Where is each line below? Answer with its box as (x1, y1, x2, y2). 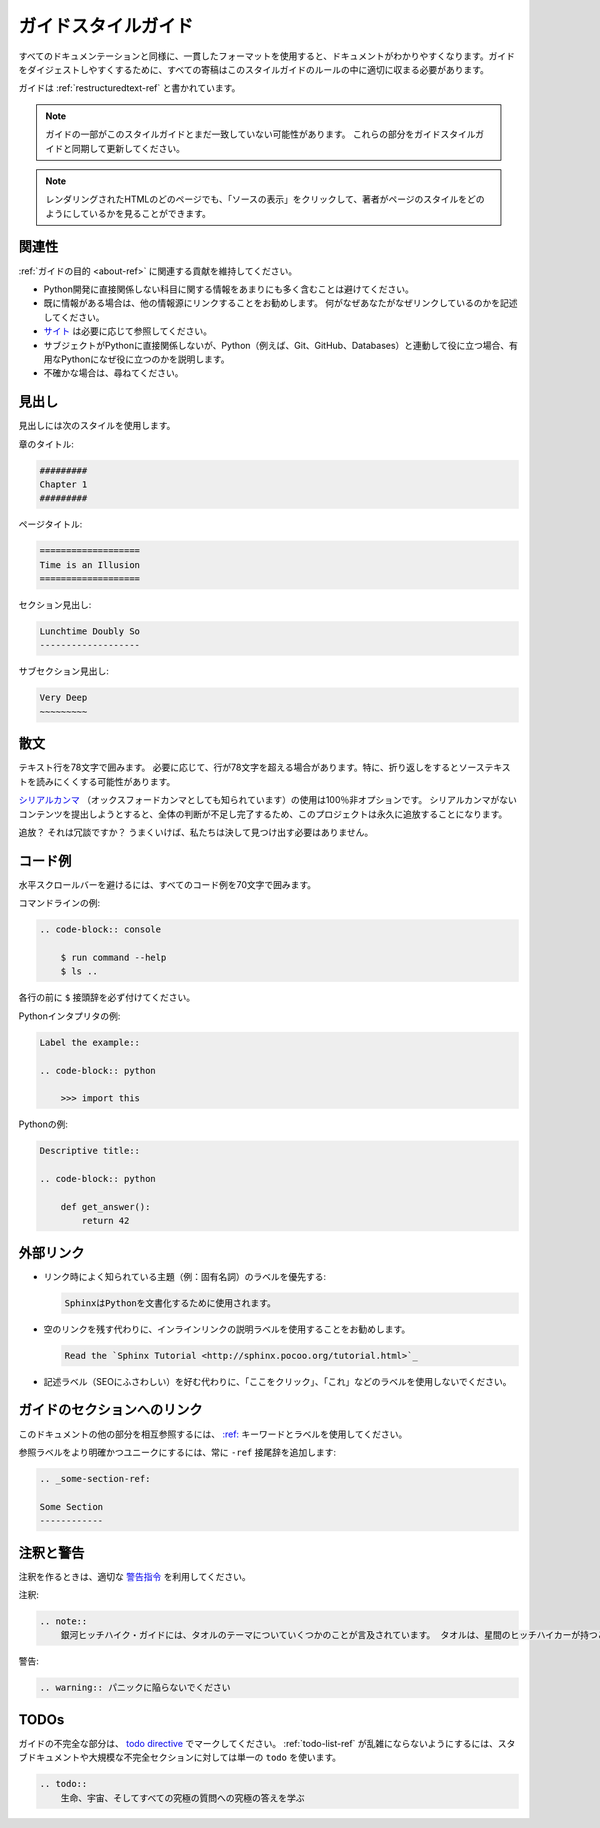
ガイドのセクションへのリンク (18, 1401, 203, 1419)
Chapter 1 (39, 478, 88, 490)
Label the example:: (39, 1036, 140, 1048)
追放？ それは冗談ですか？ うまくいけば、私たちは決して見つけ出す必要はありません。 (18, 826, 374, 838)
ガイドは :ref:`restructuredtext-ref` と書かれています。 (18, 82, 241, 94)
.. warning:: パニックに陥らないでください (39, 1682, 231, 1694)
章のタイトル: (18, 438, 75, 450)
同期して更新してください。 (71, 142, 185, 154)
